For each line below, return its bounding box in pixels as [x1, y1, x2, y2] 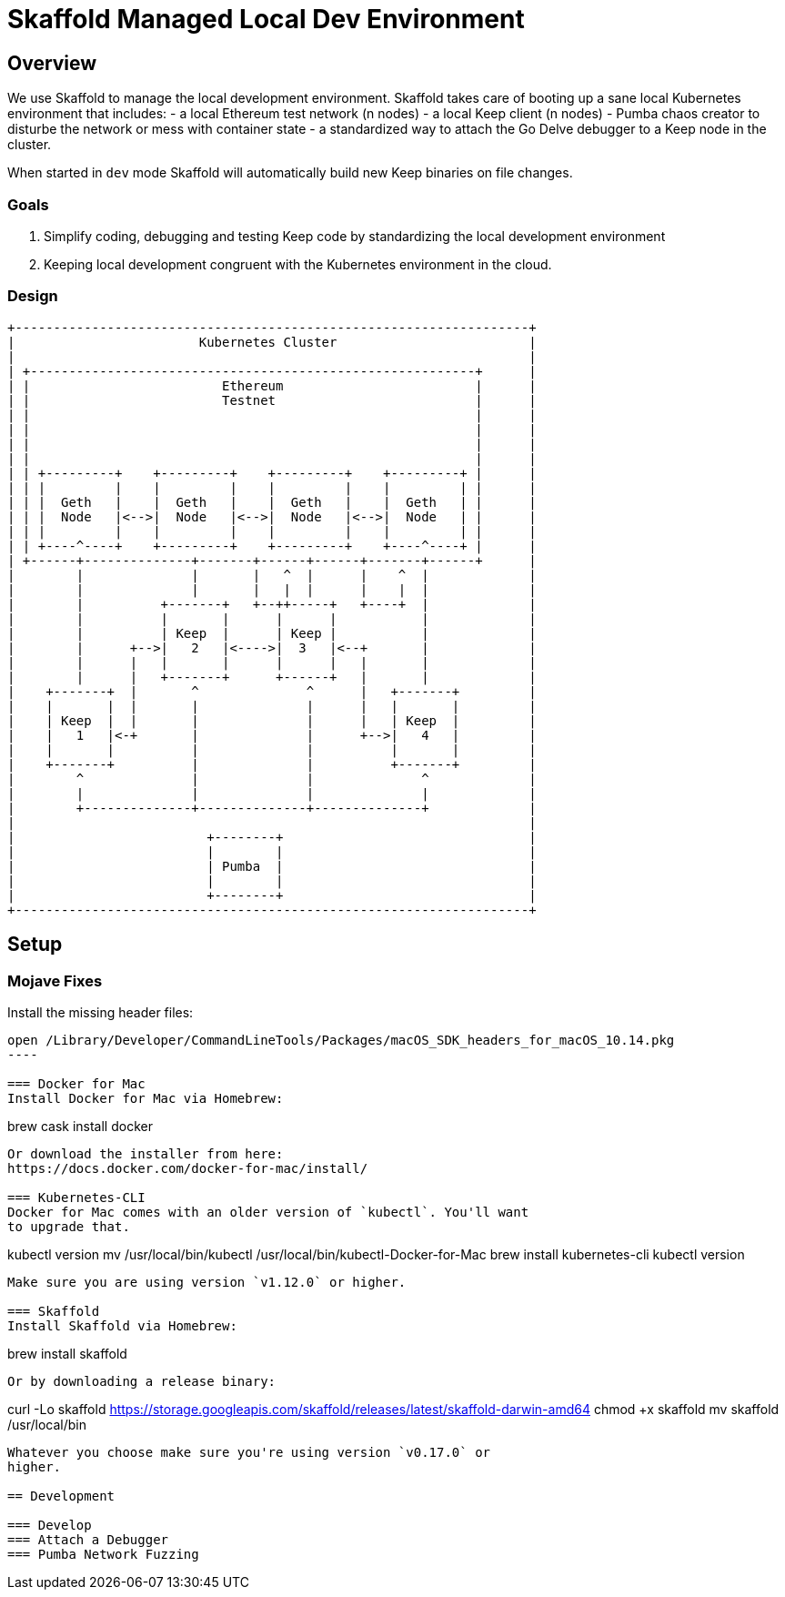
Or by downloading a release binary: [7, 1373, 277, 1389]
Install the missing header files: [7, 1004, 194, 1020]
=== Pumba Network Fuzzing [7, 1546, 199, 1562]
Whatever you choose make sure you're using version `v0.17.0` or [7, 1444, 491, 1460]
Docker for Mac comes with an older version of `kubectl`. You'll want [7, 1204, 529, 1219]
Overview [7, 51, 97, 75]
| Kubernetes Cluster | [7, 334, 537, 349]
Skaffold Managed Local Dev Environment [7, 4, 525, 35]
